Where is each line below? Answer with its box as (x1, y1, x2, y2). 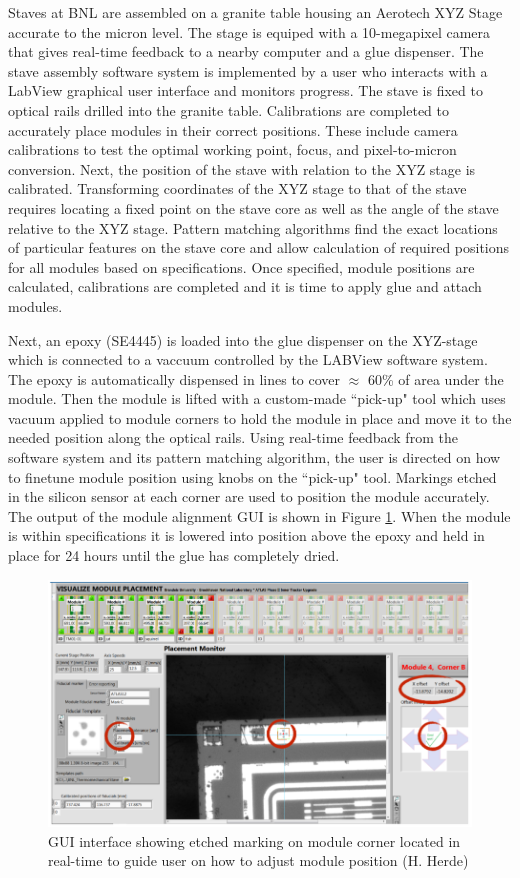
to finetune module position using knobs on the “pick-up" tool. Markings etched (8, 466, 497, 487)
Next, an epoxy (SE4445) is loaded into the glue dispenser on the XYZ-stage (8, 329, 478, 350)
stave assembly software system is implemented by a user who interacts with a (8, 60, 488, 81)
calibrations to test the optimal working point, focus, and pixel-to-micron (8, 139, 457, 160)
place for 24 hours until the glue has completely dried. (8, 545, 340, 566)
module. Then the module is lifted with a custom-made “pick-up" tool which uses (8, 388, 506, 409)
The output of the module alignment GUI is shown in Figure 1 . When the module (8, 505, 511, 526)
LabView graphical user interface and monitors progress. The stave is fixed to (8, 80, 483, 101)
